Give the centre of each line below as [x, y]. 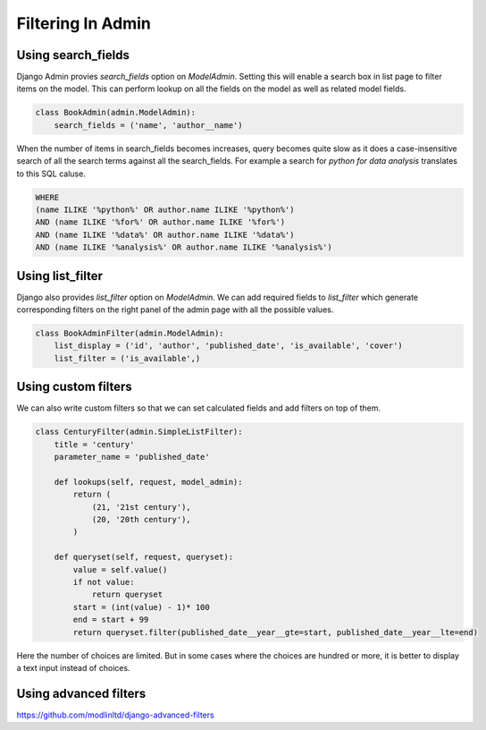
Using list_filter [59, 276]
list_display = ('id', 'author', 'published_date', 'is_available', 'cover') [229, 346]
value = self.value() [120, 569]
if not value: [104, 582]
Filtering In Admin [84, 23]
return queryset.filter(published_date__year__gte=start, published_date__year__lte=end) [275, 632]
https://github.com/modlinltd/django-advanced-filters [115, 715]
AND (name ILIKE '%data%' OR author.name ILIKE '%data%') [165, 234]
